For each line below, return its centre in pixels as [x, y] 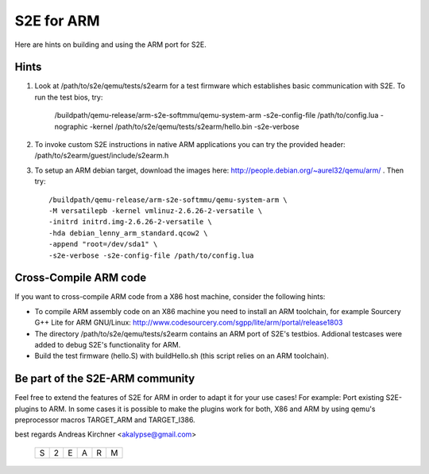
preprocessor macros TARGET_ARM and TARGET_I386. [105, 420]
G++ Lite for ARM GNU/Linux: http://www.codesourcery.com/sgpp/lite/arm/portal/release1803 [189, 323]
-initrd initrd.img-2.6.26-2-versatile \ [130, 222]
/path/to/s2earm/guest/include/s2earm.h [102, 156]
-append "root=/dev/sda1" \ [103, 244]
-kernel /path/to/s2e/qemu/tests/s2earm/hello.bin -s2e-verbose [194, 126]
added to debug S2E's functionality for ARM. [108, 345]
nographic [71, 126]
